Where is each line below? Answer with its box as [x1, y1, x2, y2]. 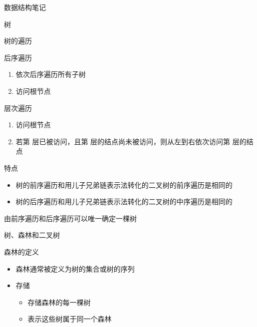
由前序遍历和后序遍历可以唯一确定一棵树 [4, 213, 137, 223]
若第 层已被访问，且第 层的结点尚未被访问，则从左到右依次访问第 [15, 136, 231, 146]
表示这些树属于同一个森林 [27, 314, 112, 324]
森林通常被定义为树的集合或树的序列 [15, 263, 135, 274]
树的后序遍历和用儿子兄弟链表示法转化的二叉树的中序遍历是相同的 [15, 196, 233, 207]
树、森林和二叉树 [4, 230, 60, 240]
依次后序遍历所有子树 [15, 69, 86, 79]
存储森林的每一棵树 [27, 297, 91, 307]
